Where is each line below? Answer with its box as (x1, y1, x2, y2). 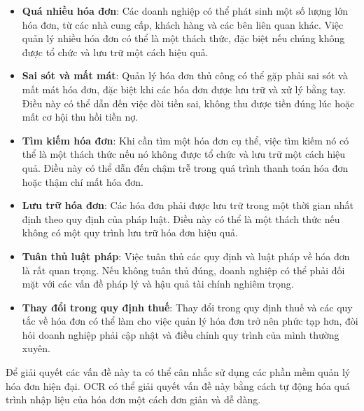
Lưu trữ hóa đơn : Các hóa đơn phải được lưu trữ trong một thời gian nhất (22, 198, 353, 213)
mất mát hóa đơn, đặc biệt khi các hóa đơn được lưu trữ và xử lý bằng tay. (22, 81, 346, 96)
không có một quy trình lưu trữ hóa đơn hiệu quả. (22, 225, 238, 240)
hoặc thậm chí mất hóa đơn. (22, 174, 143, 189)
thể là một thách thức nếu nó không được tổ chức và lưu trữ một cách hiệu (22, 147, 346, 161)
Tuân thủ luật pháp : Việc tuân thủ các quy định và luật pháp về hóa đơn (22, 248, 350, 263)
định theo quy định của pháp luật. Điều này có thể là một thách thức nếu (22, 211, 340, 226)
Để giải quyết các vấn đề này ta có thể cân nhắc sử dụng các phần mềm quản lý (6, 365, 351, 379)
